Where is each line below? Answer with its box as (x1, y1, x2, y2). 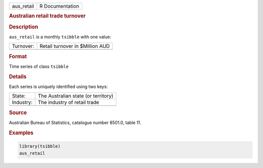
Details (9, 73, 27, 80)
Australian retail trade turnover (9, 13, 86, 20)
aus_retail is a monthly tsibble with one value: (9, 34, 112, 40)
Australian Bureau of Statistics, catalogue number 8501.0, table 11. (9, 120, 142, 126)
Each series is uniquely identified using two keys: (9, 84, 108, 90)
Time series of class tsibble (9, 63, 69, 69)
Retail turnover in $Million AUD (39, 43, 110, 50)
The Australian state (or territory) (38, 93, 114, 100)
